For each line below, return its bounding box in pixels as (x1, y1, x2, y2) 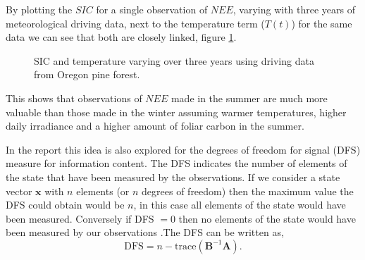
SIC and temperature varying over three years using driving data (34, 53, 314, 68)
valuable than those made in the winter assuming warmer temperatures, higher (6, 104, 347, 119)
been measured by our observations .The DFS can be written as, (6, 225, 284, 240)
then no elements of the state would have (178, 211, 356, 225)
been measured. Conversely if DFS (6, 211, 154, 225)
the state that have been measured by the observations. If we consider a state (6, 169, 340, 184)
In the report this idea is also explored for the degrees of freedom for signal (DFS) (6, 142, 361, 156)
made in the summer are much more (171, 90, 328, 105)
